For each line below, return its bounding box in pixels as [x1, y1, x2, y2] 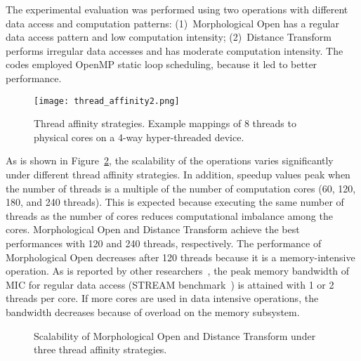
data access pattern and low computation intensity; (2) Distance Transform [6, 29, 332, 44]
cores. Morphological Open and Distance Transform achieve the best [6, 222, 300, 237]
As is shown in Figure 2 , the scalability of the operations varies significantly [6, 153, 334, 168]
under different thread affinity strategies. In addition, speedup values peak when [6, 167, 350, 181]
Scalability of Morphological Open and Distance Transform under [34, 328, 316, 343]
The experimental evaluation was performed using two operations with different [6, 2, 348, 16]
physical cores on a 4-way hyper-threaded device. [34, 129, 244, 144]
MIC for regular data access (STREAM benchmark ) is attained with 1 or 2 [6, 277, 334, 291]
